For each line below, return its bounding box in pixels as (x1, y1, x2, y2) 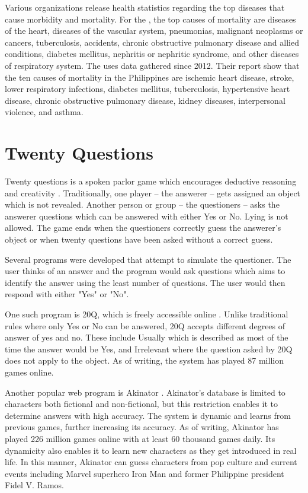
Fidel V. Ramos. (5, 479, 65, 491)
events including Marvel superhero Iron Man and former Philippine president (5, 467, 284, 479)
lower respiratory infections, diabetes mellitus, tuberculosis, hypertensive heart (5, 82, 290, 95)
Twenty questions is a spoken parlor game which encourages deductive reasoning (5, 175, 297, 187)
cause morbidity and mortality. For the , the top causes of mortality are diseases (5, 12, 296, 25)
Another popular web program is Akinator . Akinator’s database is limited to (5, 386, 285, 398)
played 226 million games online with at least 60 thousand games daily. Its (5, 432, 275, 444)
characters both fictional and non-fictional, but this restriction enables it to (5, 397, 278, 410)
